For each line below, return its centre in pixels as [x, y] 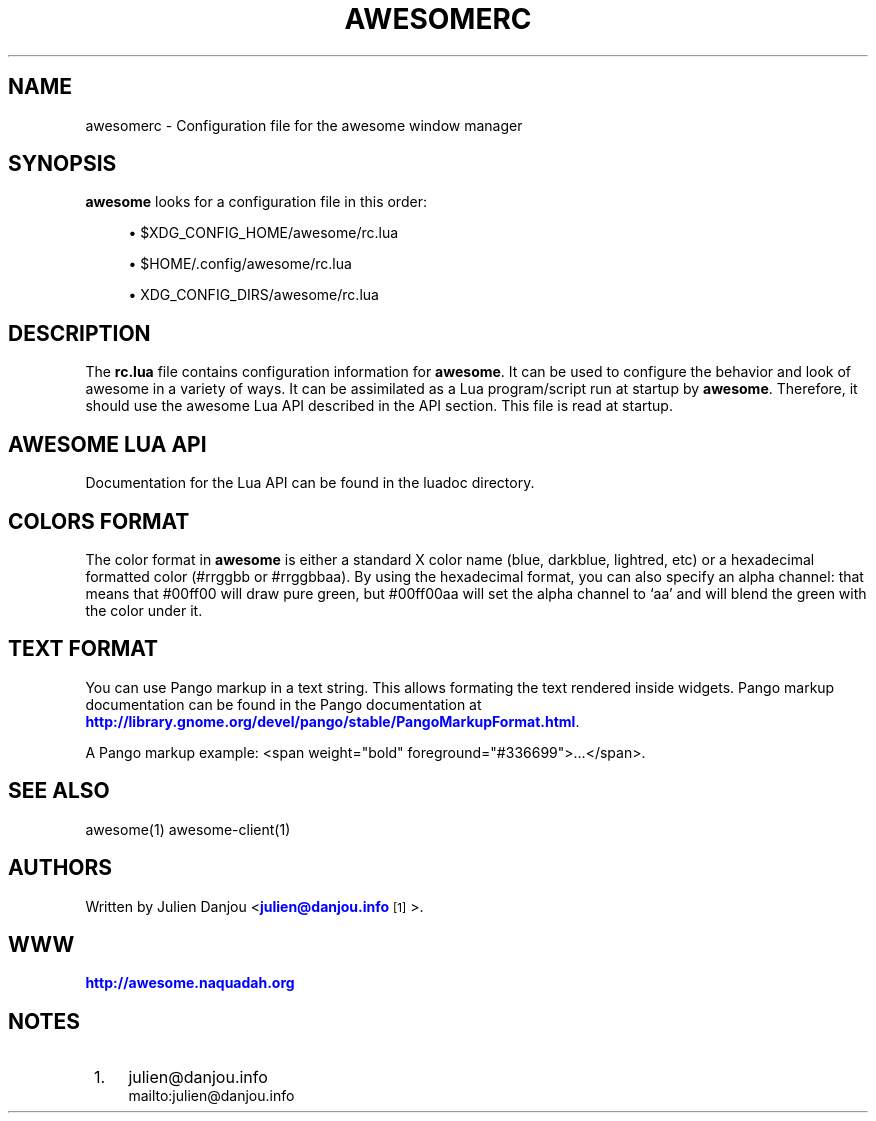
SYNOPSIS [62, 164]
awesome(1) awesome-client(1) [188, 829]
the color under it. [144, 610]
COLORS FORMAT [99, 521]
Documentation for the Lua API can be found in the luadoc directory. [310, 483]
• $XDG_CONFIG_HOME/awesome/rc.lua [263, 233]
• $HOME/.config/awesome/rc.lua [240, 264]
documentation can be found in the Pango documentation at [283, 704]
